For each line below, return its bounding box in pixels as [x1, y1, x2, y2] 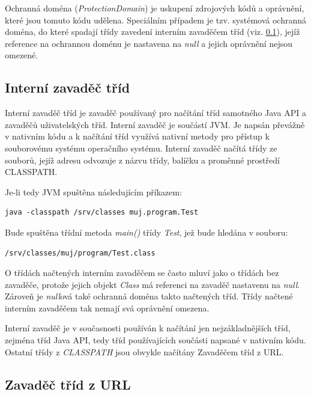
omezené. [5, 49, 38, 61]
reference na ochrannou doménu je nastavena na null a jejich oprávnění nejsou [5, 37, 292, 49]
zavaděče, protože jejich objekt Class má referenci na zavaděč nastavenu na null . [5, 278, 300, 290]
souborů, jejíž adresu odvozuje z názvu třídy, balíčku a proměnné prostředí [5, 153, 280, 166]
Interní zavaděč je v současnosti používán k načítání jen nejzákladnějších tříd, [5, 322, 291, 334]
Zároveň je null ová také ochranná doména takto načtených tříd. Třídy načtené [5, 290, 293, 302]
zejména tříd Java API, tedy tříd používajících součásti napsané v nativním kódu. [5, 334, 306, 346]
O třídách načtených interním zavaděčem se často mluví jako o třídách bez [5, 266, 279, 279]
